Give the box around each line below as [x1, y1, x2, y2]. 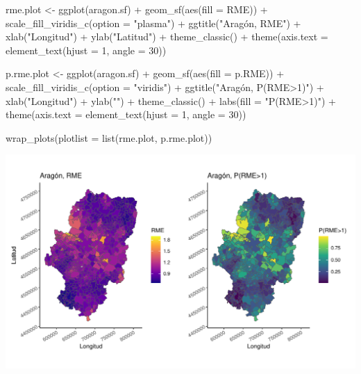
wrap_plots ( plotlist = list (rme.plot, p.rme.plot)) [6, 130, 212, 145]
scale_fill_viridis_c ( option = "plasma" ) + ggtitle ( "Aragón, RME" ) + [6, 15, 301, 30]
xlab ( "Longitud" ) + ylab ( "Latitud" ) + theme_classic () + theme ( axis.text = [6, 29, 328, 44]
